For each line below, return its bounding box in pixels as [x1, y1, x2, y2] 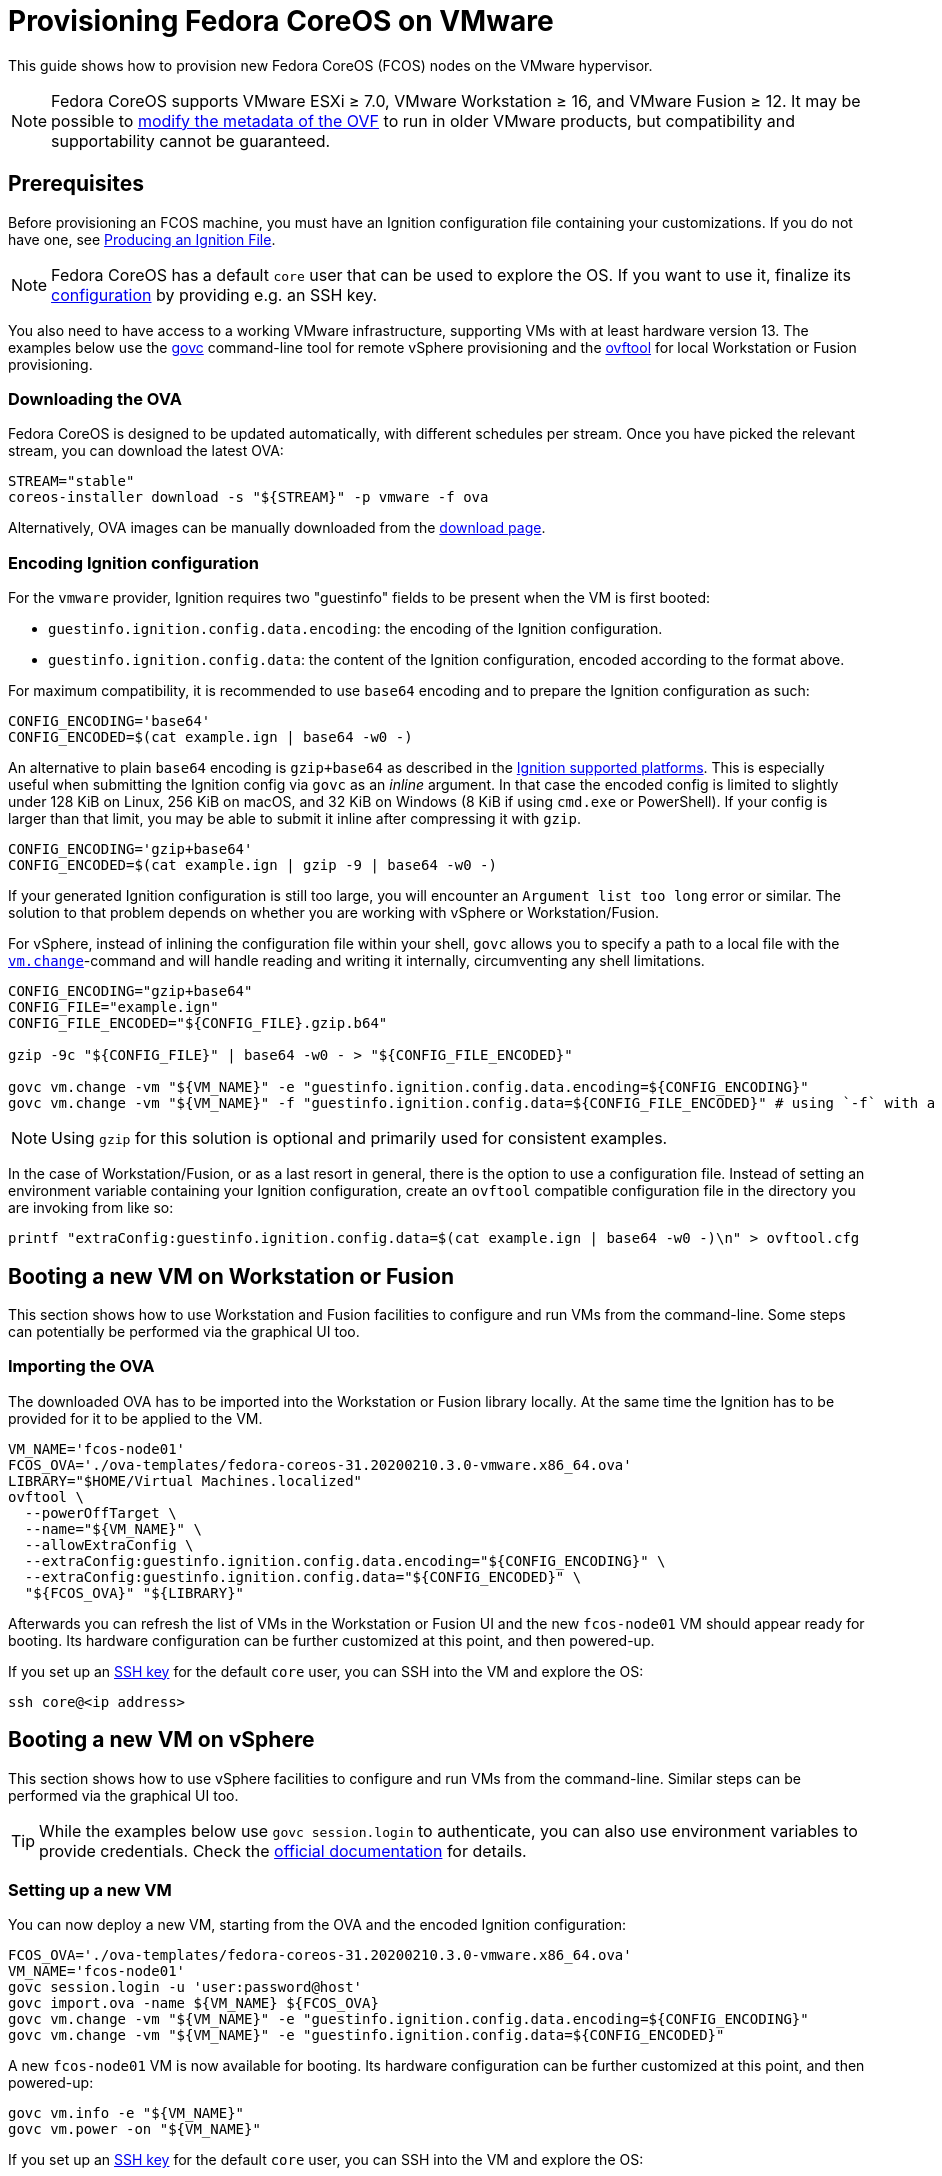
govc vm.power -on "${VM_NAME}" [8, 2121, 261, 2138]
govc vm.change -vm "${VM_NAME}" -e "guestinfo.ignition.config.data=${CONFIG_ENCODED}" [8, 2027, 725, 2044]
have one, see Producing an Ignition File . [8, 230, 276, 248]
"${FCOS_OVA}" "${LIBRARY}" [24, 1584, 245, 1601]
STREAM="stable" [8, 473, 135, 490]
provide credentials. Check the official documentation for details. [39, 1840, 527, 1861]
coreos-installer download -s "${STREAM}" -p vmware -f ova [8, 489, 489, 506]
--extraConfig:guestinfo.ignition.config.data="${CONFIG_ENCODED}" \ [24, 1568, 582, 1585]
